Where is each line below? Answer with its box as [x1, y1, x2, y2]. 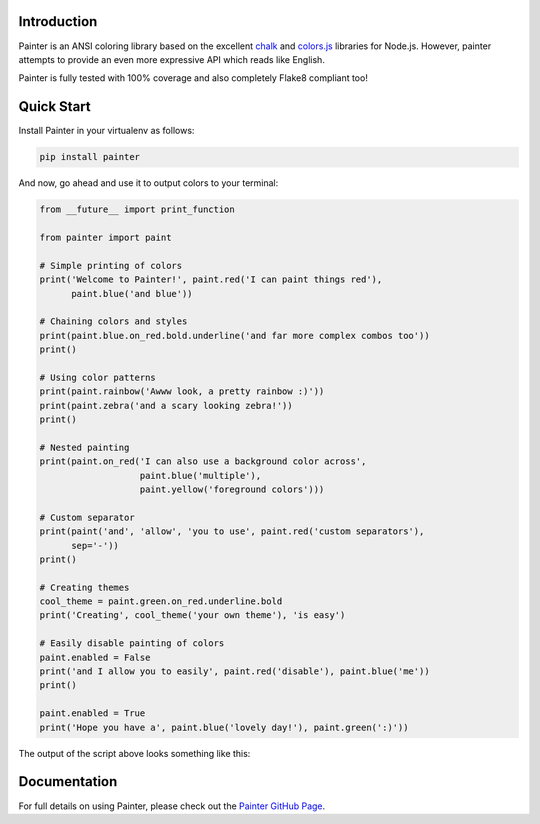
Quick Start [18, 98, 91, 115]
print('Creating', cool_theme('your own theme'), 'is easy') [39, 610, 346, 621]
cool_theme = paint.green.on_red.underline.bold [39, 596, 283, 607]
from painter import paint [39, 231, 172, 243]
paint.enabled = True [39, 708, 146, 719]
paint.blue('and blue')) [71, 288, 194, 299]
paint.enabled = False [39, 651, 151, 663]
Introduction [18, 13, 98, 30]
